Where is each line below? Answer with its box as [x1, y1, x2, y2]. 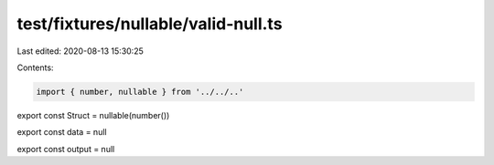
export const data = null [16, 127, 107, 138]
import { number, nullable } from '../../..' [36, 87, 244, 97]
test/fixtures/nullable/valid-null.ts [16, 14, 283, 34]
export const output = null [16, 143, 115, 154]
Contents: [16, 62, 54, 73]
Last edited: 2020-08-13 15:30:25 [16, 46, 144, 57]
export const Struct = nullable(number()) [16, 109, 170, 120]
